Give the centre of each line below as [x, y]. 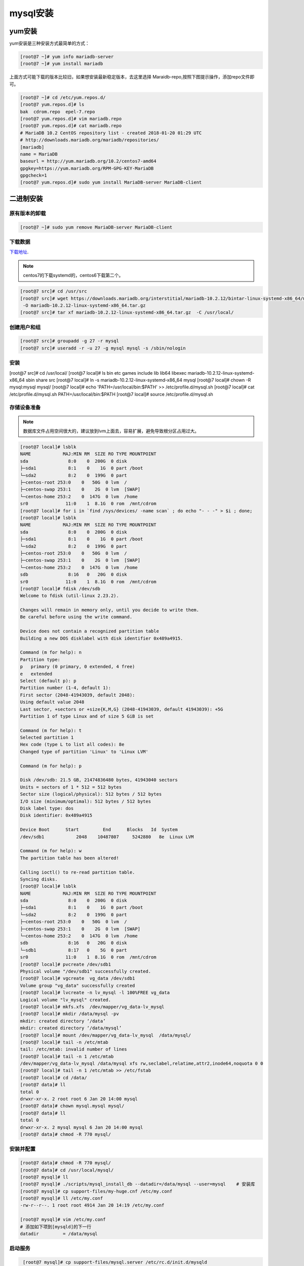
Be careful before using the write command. [76, 617]
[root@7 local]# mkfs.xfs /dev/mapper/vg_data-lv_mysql [92, 1007]
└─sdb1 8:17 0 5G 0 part [73, 950]
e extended [36, 674]
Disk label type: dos [47, 808]
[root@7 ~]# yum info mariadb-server [67, 57]
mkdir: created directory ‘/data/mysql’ [71, 1028]
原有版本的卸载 [28, 213]
